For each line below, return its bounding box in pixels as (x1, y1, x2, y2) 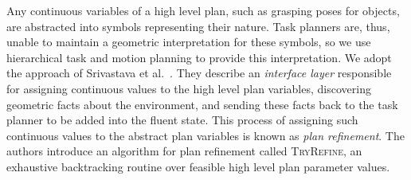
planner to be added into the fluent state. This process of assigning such (6, 112, 358, 128)
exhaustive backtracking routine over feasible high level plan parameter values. (6, 158, 390, 174)
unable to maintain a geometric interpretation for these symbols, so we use (6, 33, 371, 50)
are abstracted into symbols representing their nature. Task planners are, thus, (6, 18, 390, 34)
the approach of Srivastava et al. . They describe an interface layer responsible (6, 65, 392, 81)
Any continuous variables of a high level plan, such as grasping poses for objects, (6, 2, 400, 18)
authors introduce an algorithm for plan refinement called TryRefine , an (6, 143, 362, 159)
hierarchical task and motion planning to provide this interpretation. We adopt (6, 49, 392, 65)
